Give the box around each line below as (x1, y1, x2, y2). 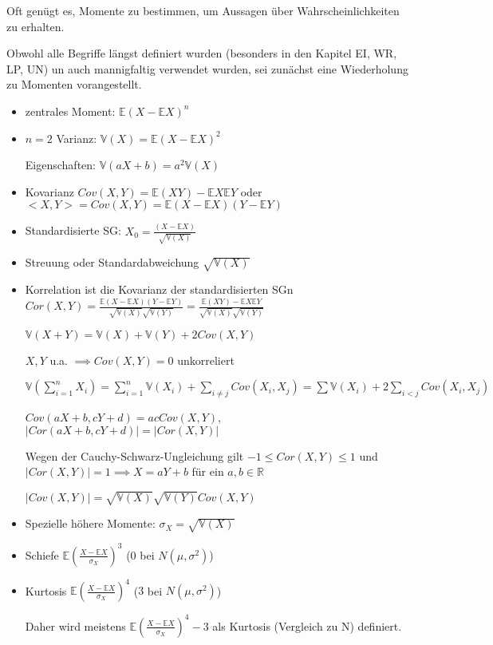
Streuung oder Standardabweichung (25, 254, 199, 271)
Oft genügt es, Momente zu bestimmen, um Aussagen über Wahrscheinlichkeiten (6, 2, 400, 18)
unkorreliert (177, 351, 235, 368)
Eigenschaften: (25, 156, 96, 173)
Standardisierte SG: (25, 222, 121, 239)
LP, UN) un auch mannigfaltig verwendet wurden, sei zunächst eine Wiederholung (6, 60, 408, 77)
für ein (191, 463, 224, 480)
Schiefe (25, 546, 59, 563)
